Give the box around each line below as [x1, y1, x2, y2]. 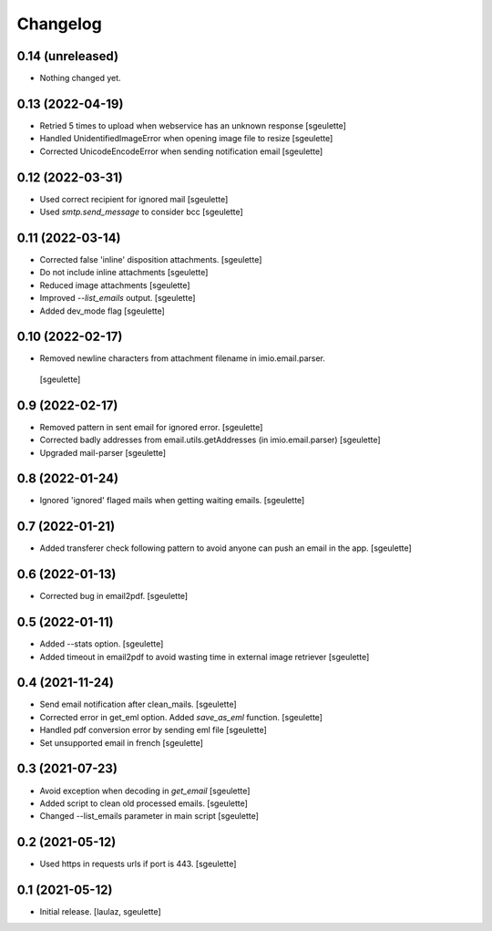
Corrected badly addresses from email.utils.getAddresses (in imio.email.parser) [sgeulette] [39, 434, 382, 446]
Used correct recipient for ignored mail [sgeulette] [39, 193, 229, 204]
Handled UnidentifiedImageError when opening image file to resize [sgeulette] [39, 133, 333, 144]
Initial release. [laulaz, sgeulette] [39, 906, 161, 917]
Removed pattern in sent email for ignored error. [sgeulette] [39, 421, 263, 432]
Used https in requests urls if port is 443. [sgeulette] [39, 858, 237, 870]
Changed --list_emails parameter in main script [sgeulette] [39, 811, 260, 822]
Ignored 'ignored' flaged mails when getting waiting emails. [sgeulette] [39, 495, 305, 506]
